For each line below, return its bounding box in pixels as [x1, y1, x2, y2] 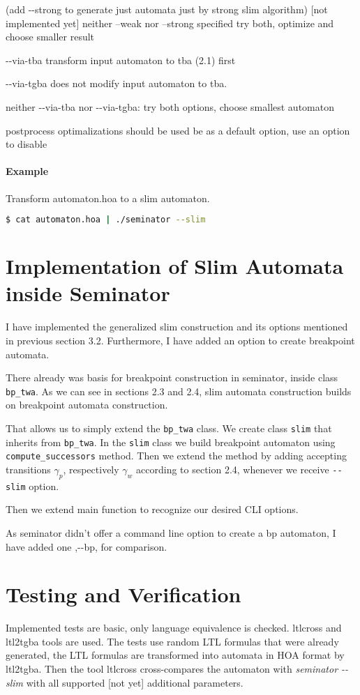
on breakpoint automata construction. [6, 397, 168, 412]
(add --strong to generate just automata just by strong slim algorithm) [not [6, 2, 328, 16]
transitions [6, 461, 51, 476]
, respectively [63, 461, 119, 476]
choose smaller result [6, 29, 95, 44]
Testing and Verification [6, 580, 241, 609]
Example [6, 164, 49, 178]
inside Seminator [6, 279, 170, 307]
